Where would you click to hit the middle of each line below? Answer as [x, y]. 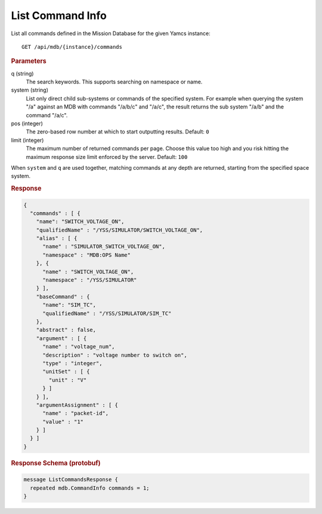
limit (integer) [27, 140]
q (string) [22, 73]
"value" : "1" [63, 422]
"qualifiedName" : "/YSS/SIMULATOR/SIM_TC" [107, 313]
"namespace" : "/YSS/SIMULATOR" [90, 280]
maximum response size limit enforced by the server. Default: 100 [107, 157]
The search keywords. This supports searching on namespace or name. [114, 82]
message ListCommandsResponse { [71, 480]
